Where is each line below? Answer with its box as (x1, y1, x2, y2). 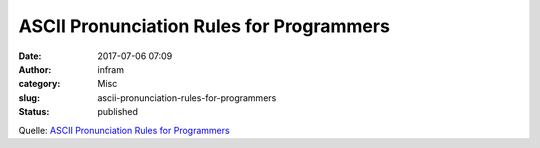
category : (18, 78, 61, 90)
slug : (18, 91, 40, 104)
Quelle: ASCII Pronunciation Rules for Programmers (18, 124, 230, 136)
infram (97, 63, 125, 75)
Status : (18, 106, 50, 118)
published (97, 106, 139, 118)
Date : (18, 50, 42, 62)
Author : (18, 63, 52, 75)
